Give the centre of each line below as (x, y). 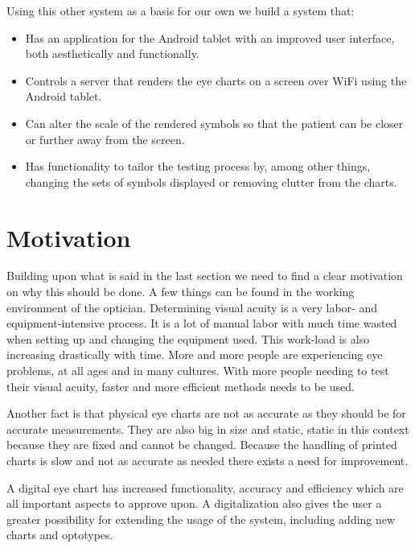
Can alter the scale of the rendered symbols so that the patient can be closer (214, 123)
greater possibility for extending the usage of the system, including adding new (201, 519)
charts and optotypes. (60, 535)
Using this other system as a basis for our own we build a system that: (181, 10)
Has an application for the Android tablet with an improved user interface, (210, 37)
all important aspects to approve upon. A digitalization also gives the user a (194, 503)
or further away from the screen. (105, 139)
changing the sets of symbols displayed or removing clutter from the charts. (211, 181)
